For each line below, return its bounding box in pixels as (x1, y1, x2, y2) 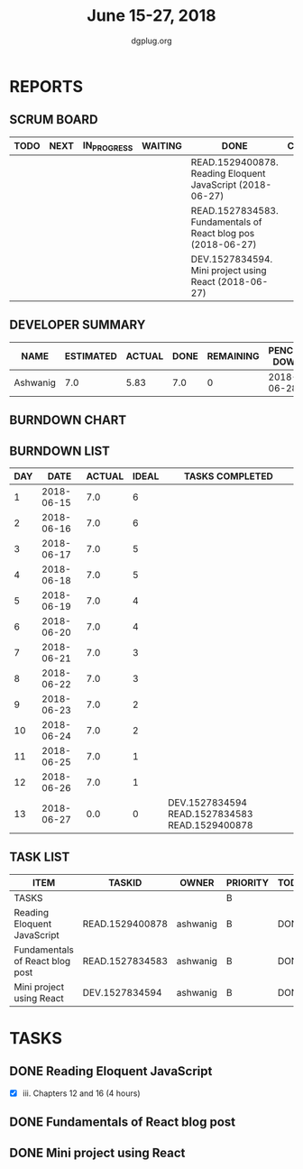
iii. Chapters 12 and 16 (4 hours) (22, 1088, 141, 1099)
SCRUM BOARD (9, 112, 98, 127)
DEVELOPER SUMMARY (9, 318, 146, 333)
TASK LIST (9, 850, 70, 865)
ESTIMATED (64, 349, 117, 362)
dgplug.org (130, 35, 173, 46)
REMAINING (207, 349, 260, 362)
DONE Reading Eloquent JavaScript (9, 1063, 213, 1079)
